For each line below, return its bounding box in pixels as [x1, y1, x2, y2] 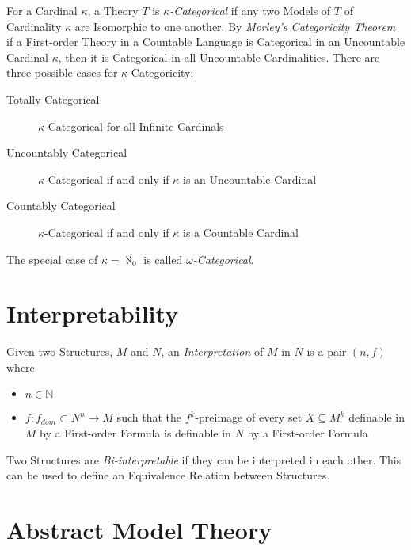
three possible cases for [6, 64, 118, 81]
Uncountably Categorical [6, 144, 127, 161]
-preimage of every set [195, 409, 303, 426]
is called [143, 250, 183, 267]
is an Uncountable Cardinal [183, 170, 317, 187]
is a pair [306, 343, 347, 360]
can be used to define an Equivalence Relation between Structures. [6, 467, 330, 483]
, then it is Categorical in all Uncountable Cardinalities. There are [58, 48, 380, 65]
